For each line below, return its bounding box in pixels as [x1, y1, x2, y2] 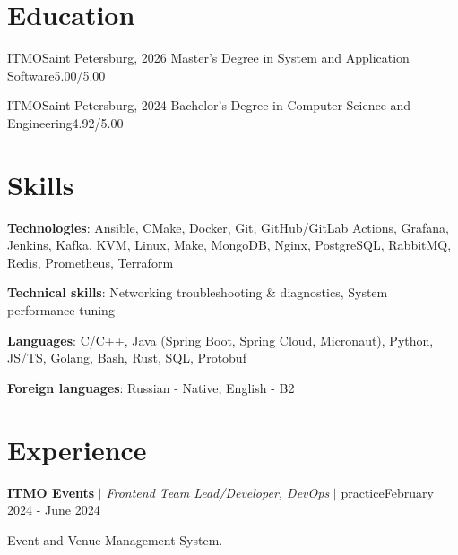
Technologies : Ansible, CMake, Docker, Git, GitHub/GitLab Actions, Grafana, [7, 218, 449, 236]
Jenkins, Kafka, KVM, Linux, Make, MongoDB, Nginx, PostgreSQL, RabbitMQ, [7, 235, 452, 254]
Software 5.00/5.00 [7, 65, 106, 84]
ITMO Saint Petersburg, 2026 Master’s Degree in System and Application [7, 48, 410, 67]
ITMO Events [7, 482, 95, 501]
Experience [7, 431, 147, 467]
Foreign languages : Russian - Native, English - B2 [7, 378, 295, 397]
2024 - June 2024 [7, 500, 100, 519]
